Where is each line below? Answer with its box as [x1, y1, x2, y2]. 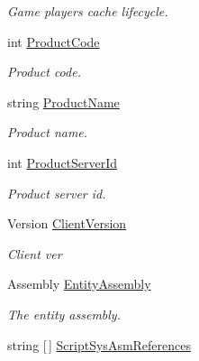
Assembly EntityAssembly [7, 274, 151, 293]
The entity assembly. [7, 304, 121, 323]
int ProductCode [7, 32, 100, 51]
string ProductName [7, 92, 120, 111]
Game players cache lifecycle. [7, 2, 168, 20]
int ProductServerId [7, 153, 118, 171]
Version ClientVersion [7, 214, 127, 233]
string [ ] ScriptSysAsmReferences [7, 335, 192, 354]
